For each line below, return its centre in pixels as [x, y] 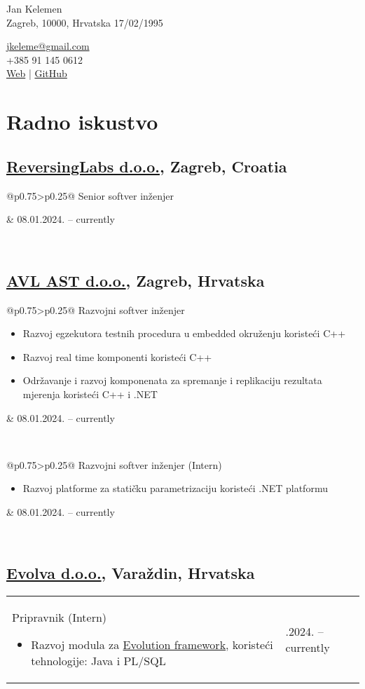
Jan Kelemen [34, 8]
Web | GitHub [37, 73]
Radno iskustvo [82, 122]
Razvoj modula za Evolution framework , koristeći [152, 645]
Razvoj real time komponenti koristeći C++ [117, 356]
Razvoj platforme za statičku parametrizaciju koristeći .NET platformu [175, 488]
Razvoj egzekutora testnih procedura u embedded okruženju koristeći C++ [184, 333]
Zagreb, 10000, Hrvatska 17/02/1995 [85, 22]
